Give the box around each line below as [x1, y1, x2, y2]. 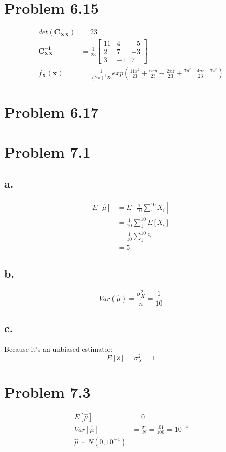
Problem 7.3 [4, 381, 91, 402]
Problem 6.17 [4, 102, 99, 122]
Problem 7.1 [4, 141, 91, 162]
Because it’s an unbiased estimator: [4, 343, 113, 354]
